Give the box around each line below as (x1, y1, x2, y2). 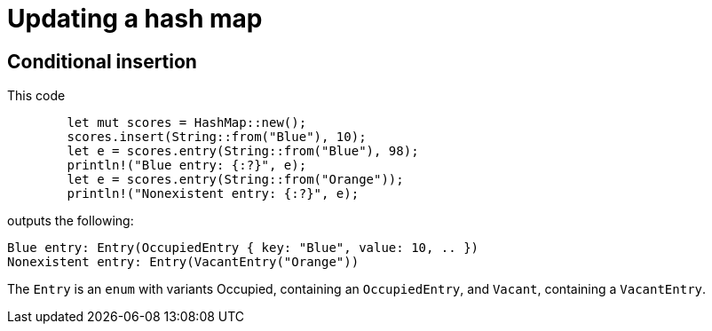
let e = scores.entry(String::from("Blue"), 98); (67, 144, 419, 159)
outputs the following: (7, 213, 134, 229)
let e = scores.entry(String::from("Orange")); (67, 172, 404, 187)
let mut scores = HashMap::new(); (67, 115, 307, 130)
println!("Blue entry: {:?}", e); (67, 158, 307, 173)
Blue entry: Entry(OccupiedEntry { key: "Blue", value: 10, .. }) (7, 240, 479, 256)
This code (7, 88, 66, 104)
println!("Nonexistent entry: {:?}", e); (67, 186, 360, 201)
